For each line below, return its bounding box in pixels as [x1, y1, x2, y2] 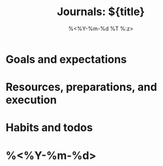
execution [5, 93, 57, 107]
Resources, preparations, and [5, 81, 158, 94]
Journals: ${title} [56, 5, 145, 19]
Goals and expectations [5, 52, 127, 66]
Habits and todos [5, 121, 93, 134]
